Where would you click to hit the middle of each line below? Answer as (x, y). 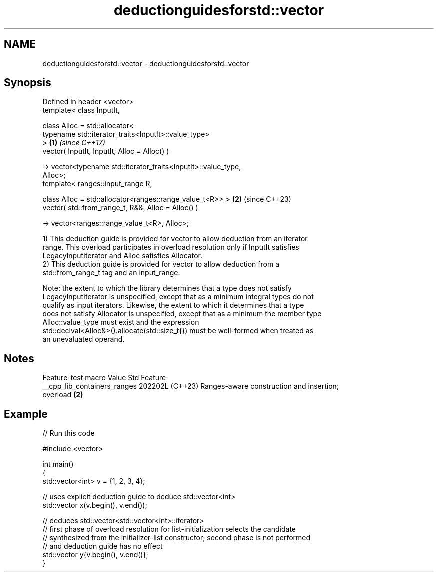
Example (26, 414)
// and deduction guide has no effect (103, 546)
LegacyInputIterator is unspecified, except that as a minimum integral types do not (178, 297)
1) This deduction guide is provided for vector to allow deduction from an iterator (175, 239)
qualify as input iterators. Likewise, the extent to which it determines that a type (173, 305)
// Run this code (69, 433)
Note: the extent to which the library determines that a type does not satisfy (167, 288)
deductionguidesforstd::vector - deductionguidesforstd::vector (146, 63)
